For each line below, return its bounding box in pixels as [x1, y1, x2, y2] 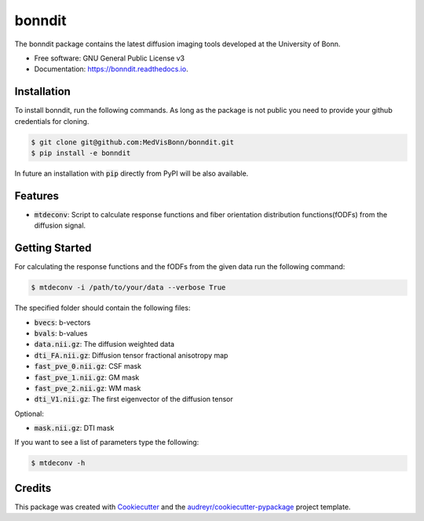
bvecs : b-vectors [34, 318, 91, 327]
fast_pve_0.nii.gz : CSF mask [34, 362, 141, 371]
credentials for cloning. [14, 116, 90, 126]
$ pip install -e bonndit [31, 149, 131, 157]
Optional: [14, 409, 45, 418]
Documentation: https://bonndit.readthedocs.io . [34, 64, 188, 74]
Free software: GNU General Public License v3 [34, 53, 185, 63]
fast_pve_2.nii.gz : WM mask [34, 383, 141, 392]
